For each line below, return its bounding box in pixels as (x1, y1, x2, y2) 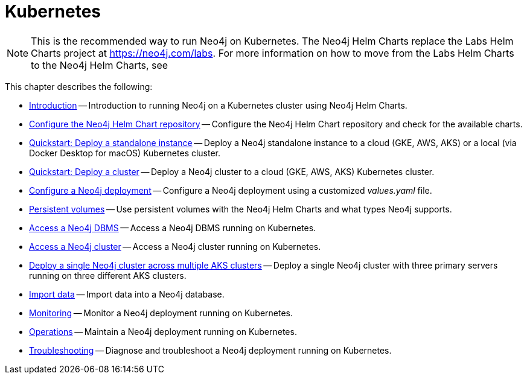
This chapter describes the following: (5, 81, 153, 92)
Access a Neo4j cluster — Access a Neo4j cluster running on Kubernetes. (29, 241, 321, 252)
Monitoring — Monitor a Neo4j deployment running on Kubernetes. (29, 307, 293, 318)
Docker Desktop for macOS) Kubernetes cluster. (29, 147, 221, 158)
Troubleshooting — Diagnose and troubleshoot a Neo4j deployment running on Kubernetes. (29, 345, 392, 355)
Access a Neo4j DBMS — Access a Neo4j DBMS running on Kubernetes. (29, 222, 316, 233)
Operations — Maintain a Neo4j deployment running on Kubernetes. (29, 326, 297, 337)
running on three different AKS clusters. (29, 270, 187, 281)
